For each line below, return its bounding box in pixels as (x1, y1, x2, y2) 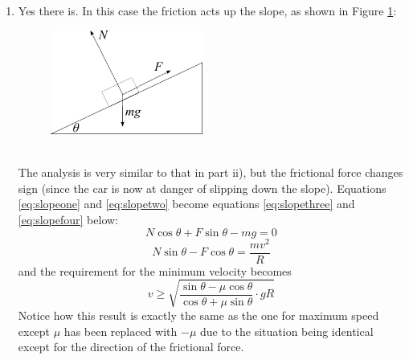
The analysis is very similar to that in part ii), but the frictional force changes (18, 164, 403, 181)
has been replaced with (63, 322, 178, 339)
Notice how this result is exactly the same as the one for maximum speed (18, 306, 379, 323)
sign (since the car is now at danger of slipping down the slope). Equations (18, 179, 387, 196)
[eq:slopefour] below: (18, 211, 118, 228)
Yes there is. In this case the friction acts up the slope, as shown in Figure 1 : (18, 2, 397, 18)
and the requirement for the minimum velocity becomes (18, 262, 292, 279)
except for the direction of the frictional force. (18, 338, 244, 355)
